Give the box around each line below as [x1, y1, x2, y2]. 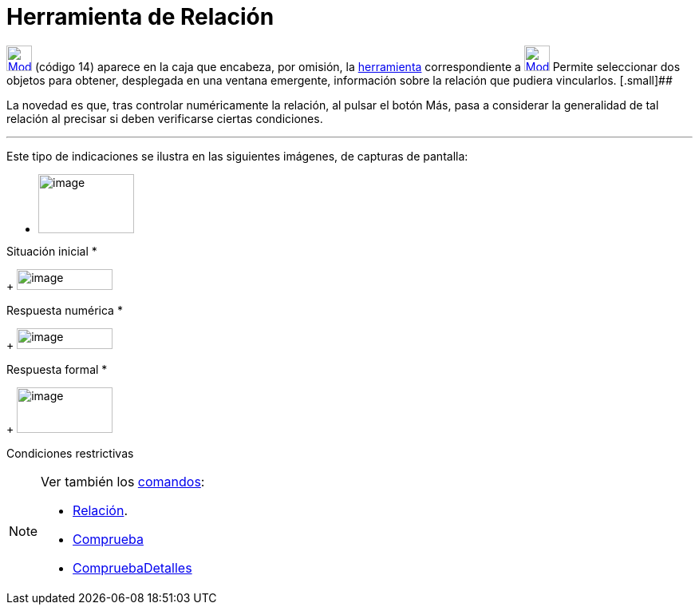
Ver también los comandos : [41, 473, 205, 490]
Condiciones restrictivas [6, 446, 134, 460]
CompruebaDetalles [73, 559, 192, 576]
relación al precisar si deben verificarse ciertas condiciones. [6, 111, 323, 125]
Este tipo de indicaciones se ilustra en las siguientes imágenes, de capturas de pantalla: [6, 149, 468, 163]
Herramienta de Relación [6, 3, 274, 30]
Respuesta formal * [6, 362, 108, 376]
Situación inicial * [6, 244, 97, 258]
